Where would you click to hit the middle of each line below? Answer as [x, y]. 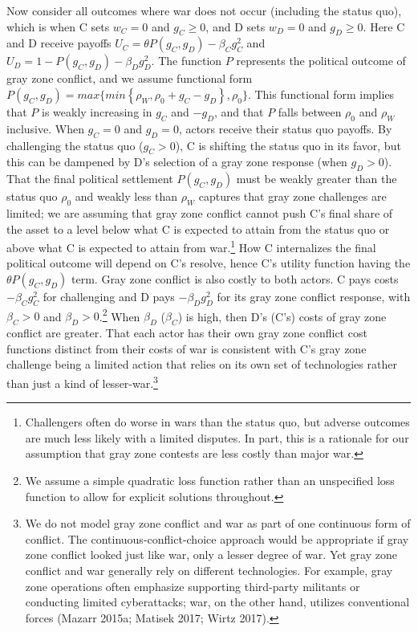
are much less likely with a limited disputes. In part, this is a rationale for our [217, 437]
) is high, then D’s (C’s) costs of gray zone [282, 316]
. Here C [384, 26]
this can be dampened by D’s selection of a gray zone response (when [177, 162]
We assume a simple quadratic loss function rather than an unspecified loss [210, 481]
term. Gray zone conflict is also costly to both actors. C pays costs [235, 279]
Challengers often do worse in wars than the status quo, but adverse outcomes [217, 422]
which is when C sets [58, 26]
